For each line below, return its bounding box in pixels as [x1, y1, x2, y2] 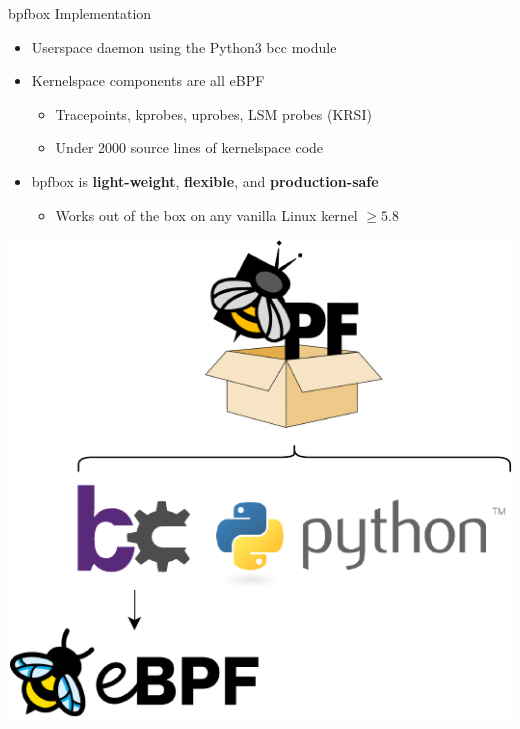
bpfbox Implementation [8, 3, 152, 23]
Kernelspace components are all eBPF [31, 70, 265, 91]
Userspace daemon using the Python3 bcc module [31, 36, 337, 57]
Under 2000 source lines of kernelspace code [55, 137, 324, 158]
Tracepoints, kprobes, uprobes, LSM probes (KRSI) [55, 103, 372, 124]
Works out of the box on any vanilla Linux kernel [55, 204, 358, 225]
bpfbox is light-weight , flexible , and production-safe [31, 170, 379, 191]
